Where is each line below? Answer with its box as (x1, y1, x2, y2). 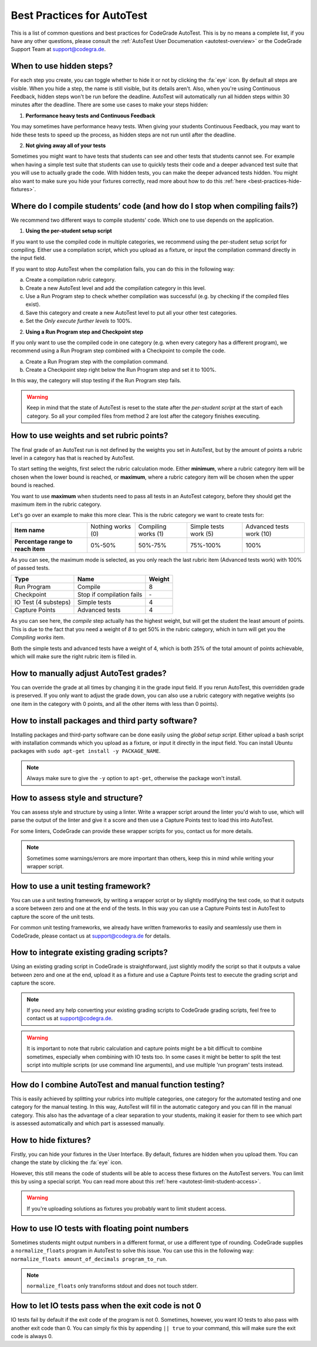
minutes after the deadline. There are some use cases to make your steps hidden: (11, 101, 208, 108)
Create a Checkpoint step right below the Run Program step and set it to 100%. (25, 366, 217, 374)
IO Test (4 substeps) (14, 598, 71, 606)
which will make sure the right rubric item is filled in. (11, 653, 137, 660)
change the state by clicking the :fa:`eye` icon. (11, 1159, 123, 1166)
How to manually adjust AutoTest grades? (11, 668, 167, 678)
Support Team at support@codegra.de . (11, 46, 106, 53)
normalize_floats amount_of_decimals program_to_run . (11, 1255, 167, 1262)
